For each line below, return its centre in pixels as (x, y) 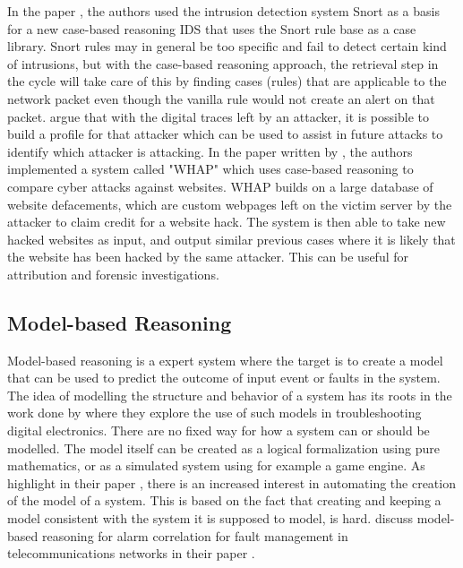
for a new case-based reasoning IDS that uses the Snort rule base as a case (212, 28)
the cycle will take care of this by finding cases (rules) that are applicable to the (227, 81)
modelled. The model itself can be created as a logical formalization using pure (223, 448)
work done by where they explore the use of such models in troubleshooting (214, 413)
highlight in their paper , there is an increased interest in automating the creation (231, 482)
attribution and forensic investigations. (113, 274)
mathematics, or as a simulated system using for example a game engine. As (216, 465)
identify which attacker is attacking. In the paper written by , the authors (210, 151)
